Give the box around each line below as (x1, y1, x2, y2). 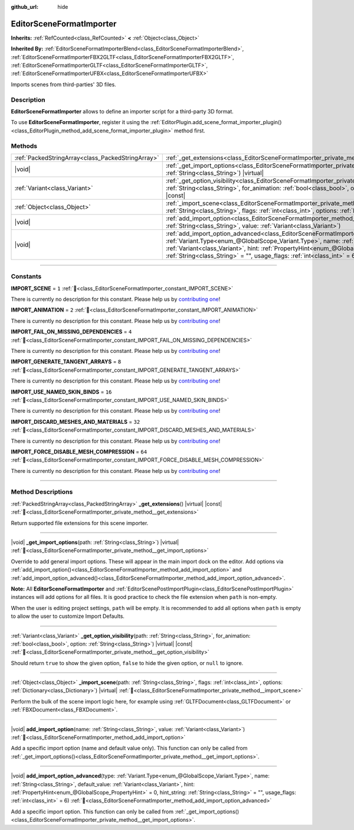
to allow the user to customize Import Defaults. (11, 612, 125, 620)
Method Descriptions (11, 488, 73, 496)
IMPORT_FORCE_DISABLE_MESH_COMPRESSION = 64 (11, 448, 147, 455)
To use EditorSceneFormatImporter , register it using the (11, 119, 149, 126)
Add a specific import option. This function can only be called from (11, 808, 174, 815)
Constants (11, 273, 42, 281)
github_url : (11, 4, 38, 10)
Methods (11, 142, 38, 150)
